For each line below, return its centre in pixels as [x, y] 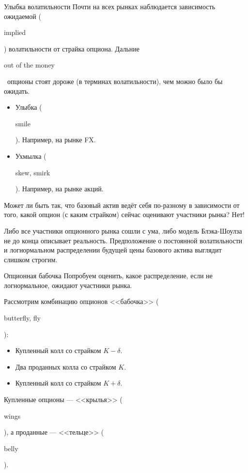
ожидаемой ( [23, 16]
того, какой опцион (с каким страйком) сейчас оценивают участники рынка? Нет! [124, 214]
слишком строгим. [31, 259]
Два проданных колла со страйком [66, 366]
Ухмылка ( [31, 156]
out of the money [29, 65]
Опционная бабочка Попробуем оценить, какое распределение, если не [108, 276]
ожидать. [17, 91]
